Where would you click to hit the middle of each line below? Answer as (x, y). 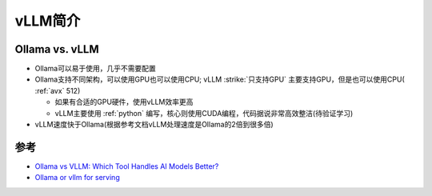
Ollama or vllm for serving (77, 178)
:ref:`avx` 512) (58, 90)
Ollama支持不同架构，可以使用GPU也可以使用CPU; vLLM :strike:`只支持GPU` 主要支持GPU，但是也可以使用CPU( (220, 79)
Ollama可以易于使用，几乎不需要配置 (95, 69)
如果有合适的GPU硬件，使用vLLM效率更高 (124, 102)
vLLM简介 (48, 21)
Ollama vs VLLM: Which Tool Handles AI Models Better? (127, 166)
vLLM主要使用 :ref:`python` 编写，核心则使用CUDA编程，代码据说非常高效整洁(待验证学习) (204, 113)
